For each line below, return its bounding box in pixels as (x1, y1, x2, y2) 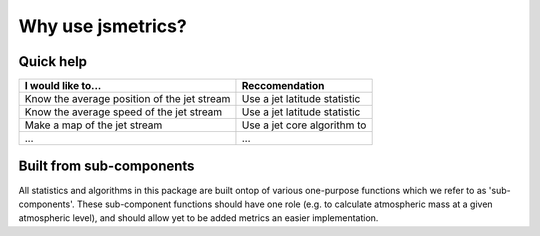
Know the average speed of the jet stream (24, 105, 223, 119)
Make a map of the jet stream (24, 118, 163, 132)
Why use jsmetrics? (18, 15, 187, 37)
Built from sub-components (18, 158, 195, 175)
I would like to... (24, 79, 102, 93)
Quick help (18, 53, 88, 70)
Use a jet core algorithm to (241, 118, 367, 132)
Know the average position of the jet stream (24, 92, 231, 106)
